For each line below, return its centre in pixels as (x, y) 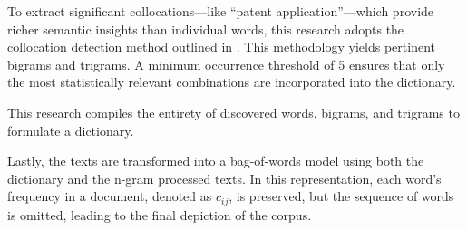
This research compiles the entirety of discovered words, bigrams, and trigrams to (233, 112)
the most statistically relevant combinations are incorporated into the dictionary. (232, 82)
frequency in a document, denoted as (110, 196)
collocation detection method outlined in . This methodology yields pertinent (221, 47)
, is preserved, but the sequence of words (341, 196)
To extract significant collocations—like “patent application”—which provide (221, 11)
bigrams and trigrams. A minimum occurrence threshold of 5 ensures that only (226, 64)
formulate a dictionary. (71, 130)
